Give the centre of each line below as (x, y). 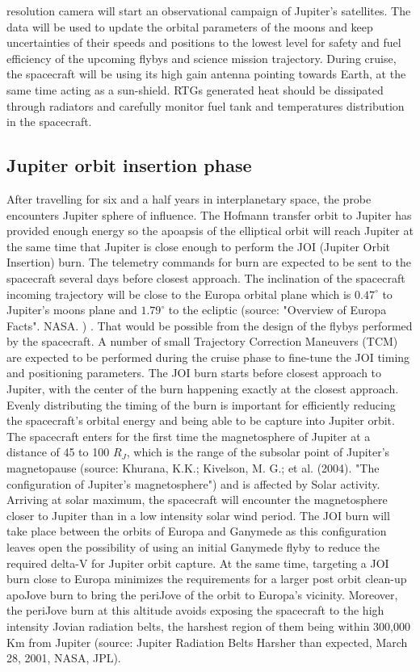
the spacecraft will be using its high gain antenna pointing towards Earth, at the (206, 74)
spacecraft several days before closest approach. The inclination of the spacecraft (206, 277)
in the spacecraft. (49, 122)
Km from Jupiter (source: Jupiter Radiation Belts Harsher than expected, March (207, 642)
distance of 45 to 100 (58, 452)
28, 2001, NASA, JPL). (64, 658)
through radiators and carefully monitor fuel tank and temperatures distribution (206, 105)
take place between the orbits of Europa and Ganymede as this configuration (197, 531)
